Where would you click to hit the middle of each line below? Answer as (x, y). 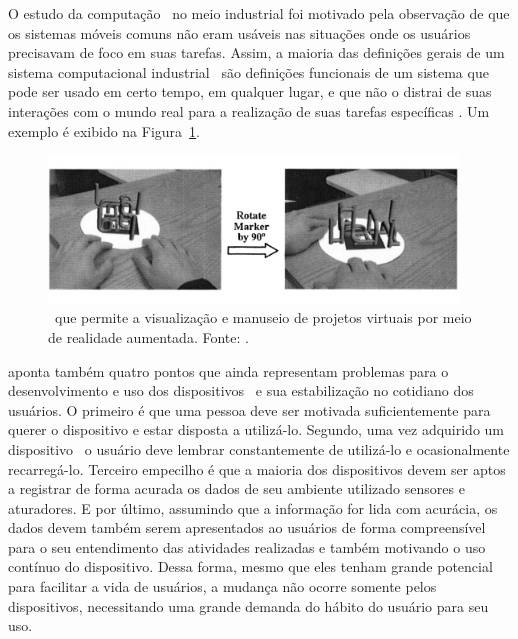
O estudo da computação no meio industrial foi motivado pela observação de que (259, 13)
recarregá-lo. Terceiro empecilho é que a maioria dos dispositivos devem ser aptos (257, 468)
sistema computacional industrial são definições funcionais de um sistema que (248, 71)
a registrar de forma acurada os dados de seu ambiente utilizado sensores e (236, 488)
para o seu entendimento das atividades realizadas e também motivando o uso (247, 546)
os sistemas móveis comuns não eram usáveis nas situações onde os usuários (239, 32)
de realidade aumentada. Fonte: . (148, 336)
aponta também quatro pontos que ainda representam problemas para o (228, 370)
